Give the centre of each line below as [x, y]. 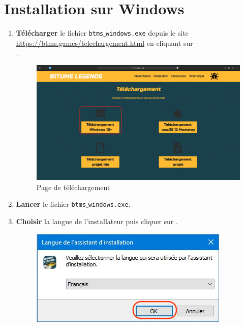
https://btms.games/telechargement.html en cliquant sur [104, 43]
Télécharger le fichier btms [60, 33]
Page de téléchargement [73, 187]
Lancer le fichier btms [51, 204]
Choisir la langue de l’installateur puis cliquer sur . [97, 221]
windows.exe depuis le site [147, 33]
